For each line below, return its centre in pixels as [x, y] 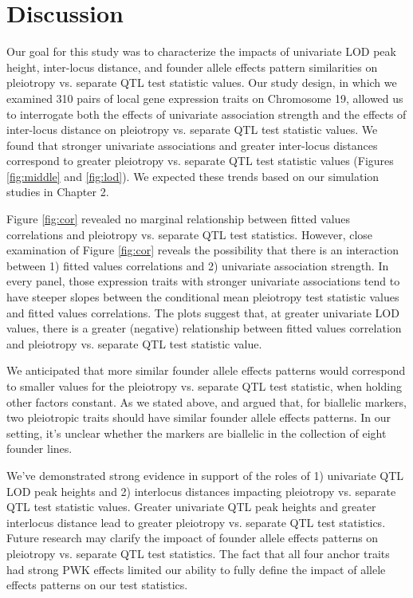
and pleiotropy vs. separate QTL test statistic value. [134, 343]
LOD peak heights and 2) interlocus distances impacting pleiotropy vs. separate [201, 491]
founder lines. [39, 448]
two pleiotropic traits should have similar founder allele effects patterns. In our [199, 417]
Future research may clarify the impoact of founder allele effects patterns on [193, 538]
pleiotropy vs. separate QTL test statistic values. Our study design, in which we [202, 83]
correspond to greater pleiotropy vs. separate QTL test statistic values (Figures [200, 161]
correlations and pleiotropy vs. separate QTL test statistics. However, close [190, 234]
